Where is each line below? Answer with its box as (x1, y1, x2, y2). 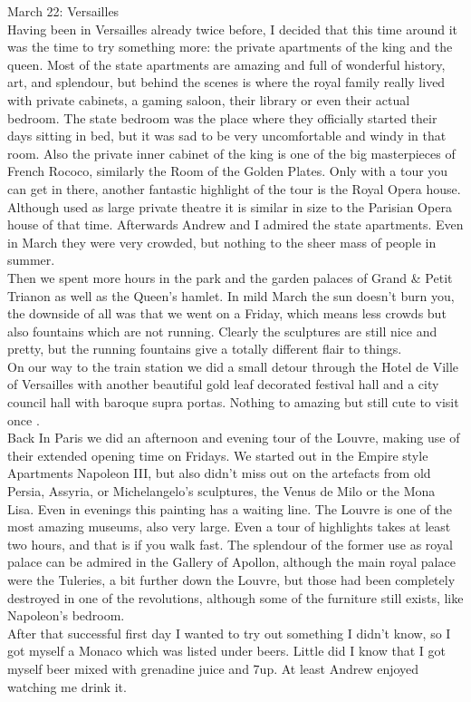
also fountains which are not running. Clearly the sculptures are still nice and (7, 321, 437, 340)
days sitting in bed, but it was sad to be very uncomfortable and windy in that (7, 126, 447, 145)
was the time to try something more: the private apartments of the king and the (7, 37, 453, 56)
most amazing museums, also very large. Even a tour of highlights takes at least (7, 517, 451, 536)
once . (7, 410, 40, 429)
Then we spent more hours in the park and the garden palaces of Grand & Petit (7, 268, 453, 287)
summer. (7, 250, 55, 269)
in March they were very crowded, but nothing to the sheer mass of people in (7, 232, 437, 251)
